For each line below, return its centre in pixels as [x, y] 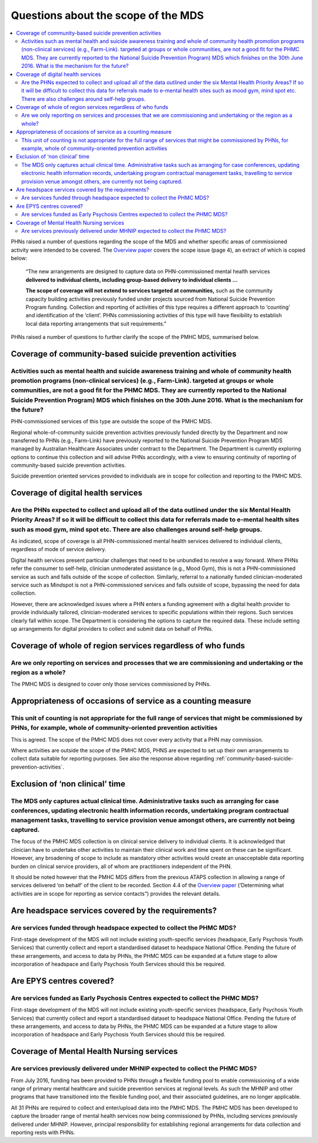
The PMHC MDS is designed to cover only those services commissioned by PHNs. [111, 684]
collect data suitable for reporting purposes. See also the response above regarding [112, 759]
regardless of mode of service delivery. [59, 549]
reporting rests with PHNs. [43, 1132]
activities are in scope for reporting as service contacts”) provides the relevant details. [116, 894]
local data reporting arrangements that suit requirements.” [96, 324]
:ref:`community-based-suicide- [254, 759]
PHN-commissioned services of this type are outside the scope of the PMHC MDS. [111, 421]
